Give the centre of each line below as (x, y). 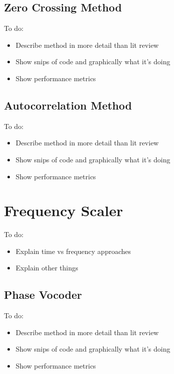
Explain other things (47, 268)
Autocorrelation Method (68, 105)
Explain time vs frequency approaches (73, 251)
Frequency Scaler (63, 210)
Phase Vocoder (43, 295)
